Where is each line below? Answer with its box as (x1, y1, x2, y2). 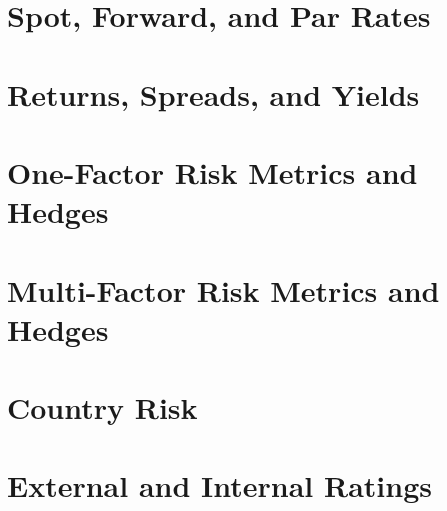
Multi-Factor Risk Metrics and (7, 269, 440, 310)
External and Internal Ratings (7, 465, 432, 506)
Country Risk (7, 387, 198, 428)
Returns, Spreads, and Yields (7, 73, 420, 114)
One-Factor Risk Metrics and (7, 151, 418, 192)
